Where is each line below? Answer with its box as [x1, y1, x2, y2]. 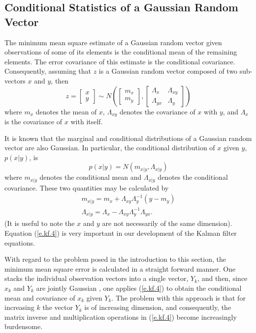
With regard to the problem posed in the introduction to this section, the [4, 254, 226, 264]
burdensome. [4, 321, 43, 332]
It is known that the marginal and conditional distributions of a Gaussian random [4, 133, 252, 143]
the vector [42, 302, 73, 312]
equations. [4, 237, 35, 248]
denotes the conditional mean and [39, 172, 142, 182]
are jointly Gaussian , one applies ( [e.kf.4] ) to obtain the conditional [36, 283, 242, 293]
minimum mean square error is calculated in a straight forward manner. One [4, 263, 236, 274]
